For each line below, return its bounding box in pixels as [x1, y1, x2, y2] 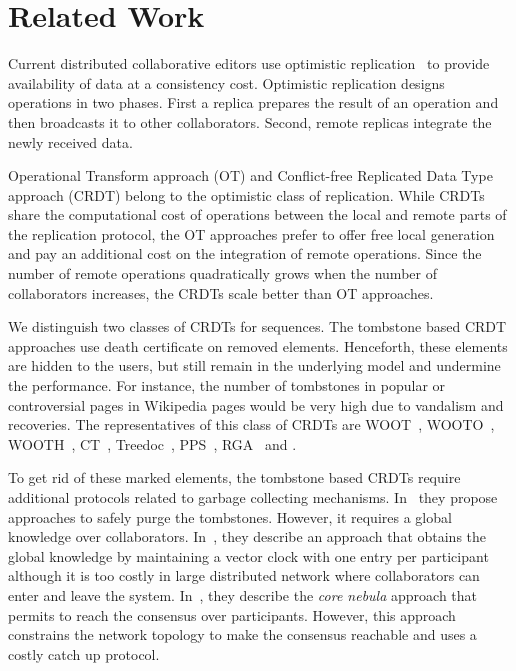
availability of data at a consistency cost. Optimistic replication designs [8, 72, 445, 93]
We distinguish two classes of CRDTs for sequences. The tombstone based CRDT [8, 316, 507, 337]
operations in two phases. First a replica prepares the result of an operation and [8, 92, 499, 113]
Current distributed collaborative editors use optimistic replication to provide [8, 53, 490, 74]
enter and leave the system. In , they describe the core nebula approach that [8, 584, 478, 605]
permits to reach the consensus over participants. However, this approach [8, 604, 456, 625]
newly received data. [8, 131, 133, 152]
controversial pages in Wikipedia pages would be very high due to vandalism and [8, 394, 504, 415]
